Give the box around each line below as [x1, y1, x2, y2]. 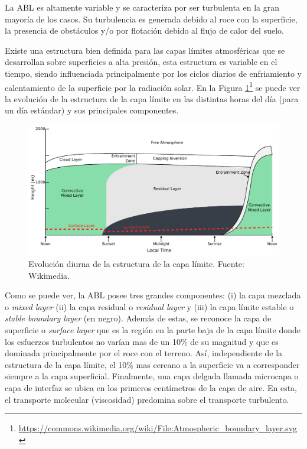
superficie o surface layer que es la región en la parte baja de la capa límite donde [5, 324, 301, 336]
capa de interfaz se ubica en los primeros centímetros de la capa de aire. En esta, [5, 382, 297, 394]
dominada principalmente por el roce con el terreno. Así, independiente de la [5, 347, 283, 359]
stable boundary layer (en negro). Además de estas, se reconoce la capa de [5, 312, 272, 324]
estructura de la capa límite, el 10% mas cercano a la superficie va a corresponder [5, 358, 300, 370]
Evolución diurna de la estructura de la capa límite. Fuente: [28, 258, 244, 270]
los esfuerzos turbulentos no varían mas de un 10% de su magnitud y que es [5, 335, 279, 347]
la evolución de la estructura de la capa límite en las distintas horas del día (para [5, 92, 299, 105]
